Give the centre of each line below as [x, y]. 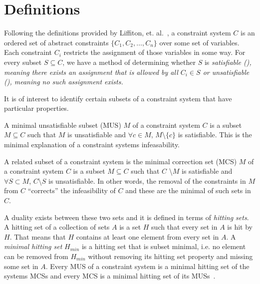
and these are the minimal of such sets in [188, 190]
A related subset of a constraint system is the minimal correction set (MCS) [121, 161]
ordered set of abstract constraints [56, 42]
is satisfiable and [207, 171]
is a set [130, 227]
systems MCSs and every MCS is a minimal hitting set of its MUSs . [110, 276]
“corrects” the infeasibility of [72, 190]
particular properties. [36, 108]
